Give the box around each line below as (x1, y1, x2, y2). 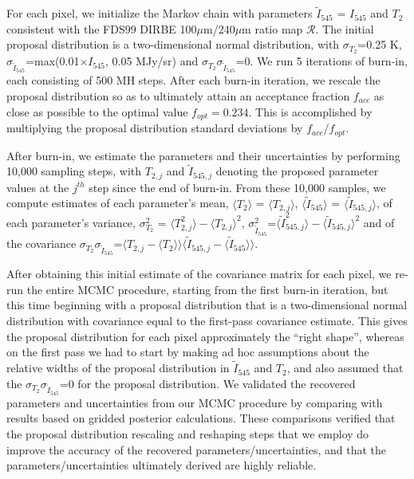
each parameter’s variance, (6, 214, 136, 230)
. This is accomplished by (248, 103, 373, 120)
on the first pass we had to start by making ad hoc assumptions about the (6, 344, 369, 360)
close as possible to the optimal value (6, 103, 188, 120)
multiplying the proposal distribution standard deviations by (6, 120, 303, 136)
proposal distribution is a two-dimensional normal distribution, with (6, 36, 340, 53)
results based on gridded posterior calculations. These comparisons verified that (6, 410, 396, 426)
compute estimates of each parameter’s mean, (6, 194, 229, 211)
